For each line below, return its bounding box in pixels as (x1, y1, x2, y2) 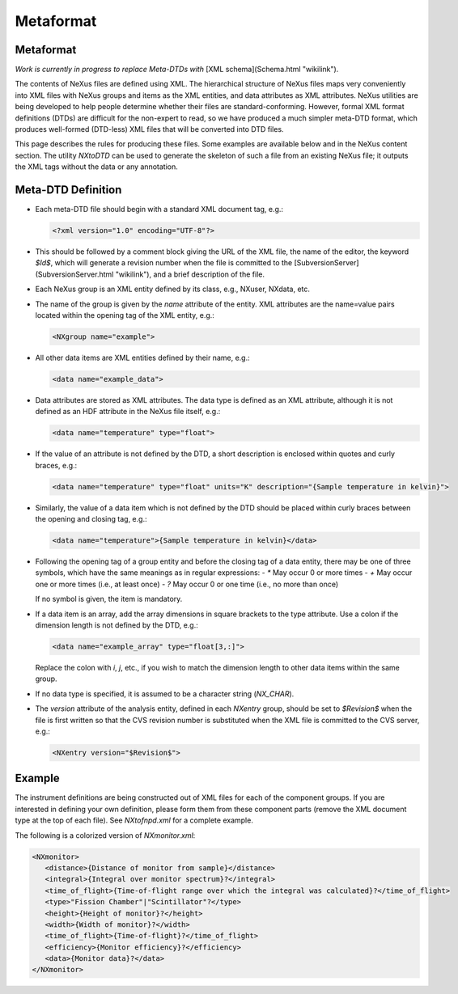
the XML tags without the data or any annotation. (15, 162, 178, 171)
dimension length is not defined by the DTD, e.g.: (35, 620, 198, 630)
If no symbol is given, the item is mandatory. (35, 594, 183, 604)
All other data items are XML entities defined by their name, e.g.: (35, 353, 250, 362)
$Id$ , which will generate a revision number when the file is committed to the (35, 258, 293, 268)
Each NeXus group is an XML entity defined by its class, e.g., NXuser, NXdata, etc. (35, 284, 311, 294)
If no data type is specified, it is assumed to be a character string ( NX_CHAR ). (35, 688, 295, 699)
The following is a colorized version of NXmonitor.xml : (15, 830, 196, 840)
